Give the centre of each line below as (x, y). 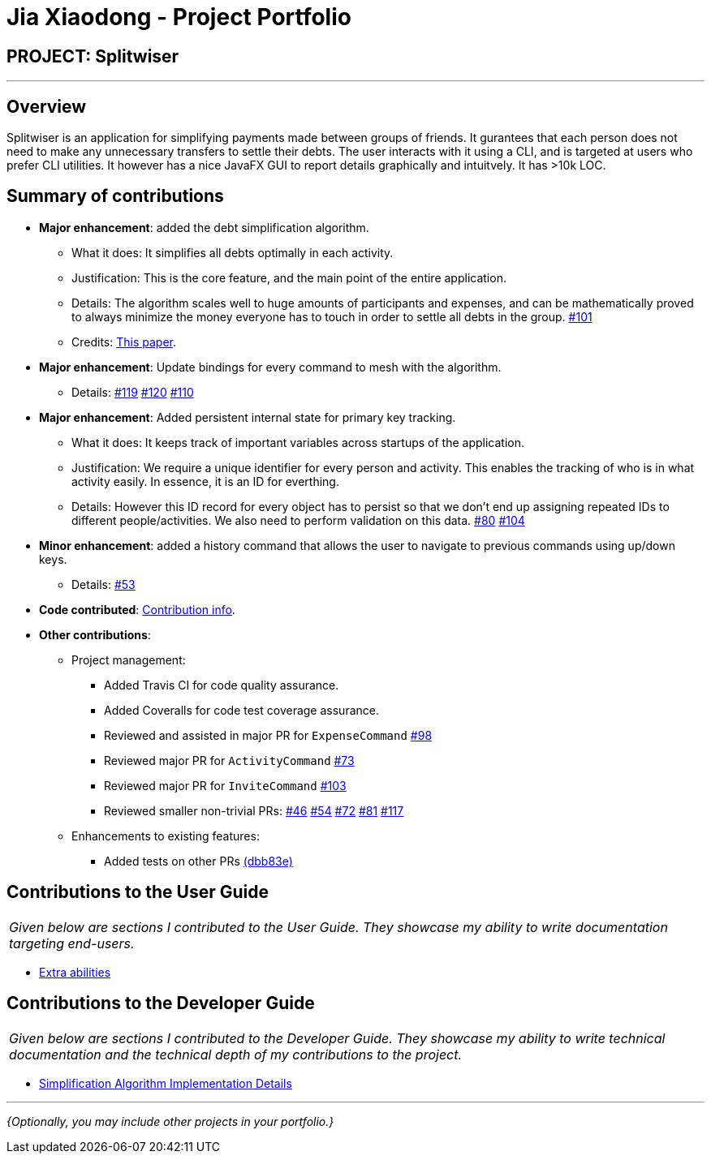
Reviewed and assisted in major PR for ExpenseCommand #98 (268, 735)
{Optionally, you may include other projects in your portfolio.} (170, 1121)
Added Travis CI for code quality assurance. (222, 685)
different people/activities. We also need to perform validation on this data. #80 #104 (298, 520)
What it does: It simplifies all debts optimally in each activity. (233, 252)
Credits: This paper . (124, 342)
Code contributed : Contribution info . (137, 609)
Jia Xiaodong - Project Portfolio (179, 17)
